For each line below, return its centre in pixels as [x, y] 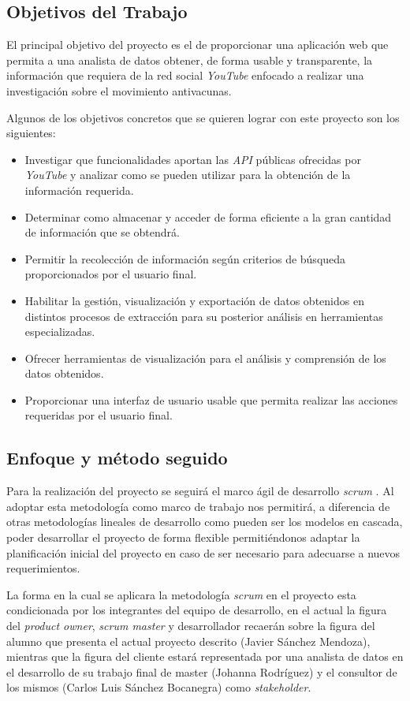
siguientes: [31, 133]
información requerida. [79, 190]
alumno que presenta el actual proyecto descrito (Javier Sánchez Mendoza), [188, 641]
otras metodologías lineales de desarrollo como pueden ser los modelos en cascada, [205, 522]
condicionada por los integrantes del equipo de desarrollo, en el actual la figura [197, 610]
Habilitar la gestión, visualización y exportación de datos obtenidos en [194, 300]
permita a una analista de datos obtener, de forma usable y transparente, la [190, 60]
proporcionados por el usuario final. [111, 274]
